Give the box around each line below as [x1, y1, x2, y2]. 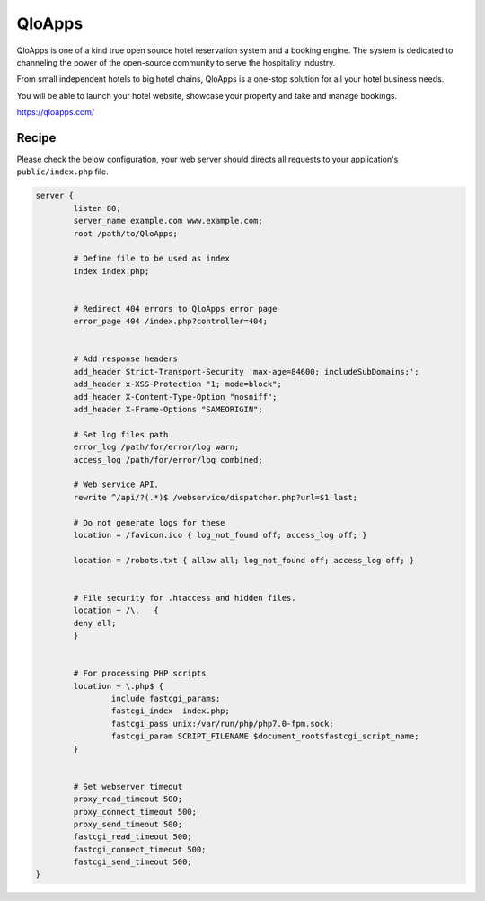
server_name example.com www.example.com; [73, 216, 264, 226]
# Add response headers [73, 354, 179, 364]
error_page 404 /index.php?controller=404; [73, 316, 269, 327]
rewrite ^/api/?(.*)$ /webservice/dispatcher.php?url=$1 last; [73, 492, 358, 502]
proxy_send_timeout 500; [73, 818, 183, 829]
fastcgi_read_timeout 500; [73, 832, 192, 842]
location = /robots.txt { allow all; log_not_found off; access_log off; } [73, 555, 415, 565]
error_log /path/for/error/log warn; [73, 442, 240, 453]
